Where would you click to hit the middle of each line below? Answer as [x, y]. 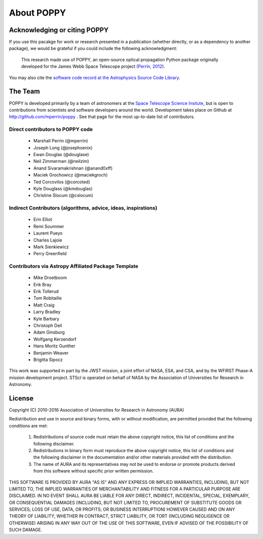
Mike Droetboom [50, 278]
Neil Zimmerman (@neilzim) [61, 161]
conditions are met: [28, 426]
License [21, 398]
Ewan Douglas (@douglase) [61, 155]
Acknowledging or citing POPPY [59, 30]
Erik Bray [42, 284]
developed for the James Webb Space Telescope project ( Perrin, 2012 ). [93, 66]
